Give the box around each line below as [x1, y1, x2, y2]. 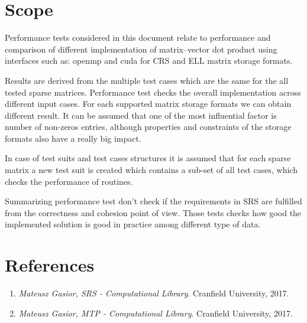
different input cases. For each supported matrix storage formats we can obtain [5, 97, 292, 110]
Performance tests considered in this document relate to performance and [5, 31, 271, 44]
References [5, 253, 95, 277]
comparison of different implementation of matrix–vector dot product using [5, 43, 277, 55]
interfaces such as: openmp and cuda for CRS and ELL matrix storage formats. [5, 54, 293, 67]
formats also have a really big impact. [5, 132, 141, 144]
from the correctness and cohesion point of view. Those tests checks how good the [5, 206, 302, 218]
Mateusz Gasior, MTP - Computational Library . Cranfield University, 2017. [18, 306, 293, 319]
